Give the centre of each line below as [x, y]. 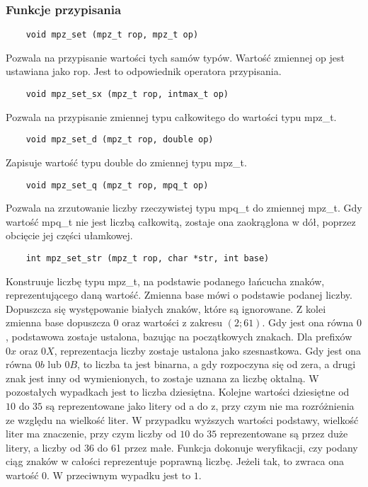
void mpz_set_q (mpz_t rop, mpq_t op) [117, 185]
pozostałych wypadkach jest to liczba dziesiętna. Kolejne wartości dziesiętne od [178, 392]
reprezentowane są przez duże [284, 434]
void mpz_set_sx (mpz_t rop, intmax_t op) [127, 94]
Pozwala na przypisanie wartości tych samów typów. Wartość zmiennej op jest [175, 57]
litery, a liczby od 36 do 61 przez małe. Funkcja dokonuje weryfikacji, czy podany [182, 447]
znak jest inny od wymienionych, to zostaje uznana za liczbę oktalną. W [162, 378]
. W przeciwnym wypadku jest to [119, 475]
